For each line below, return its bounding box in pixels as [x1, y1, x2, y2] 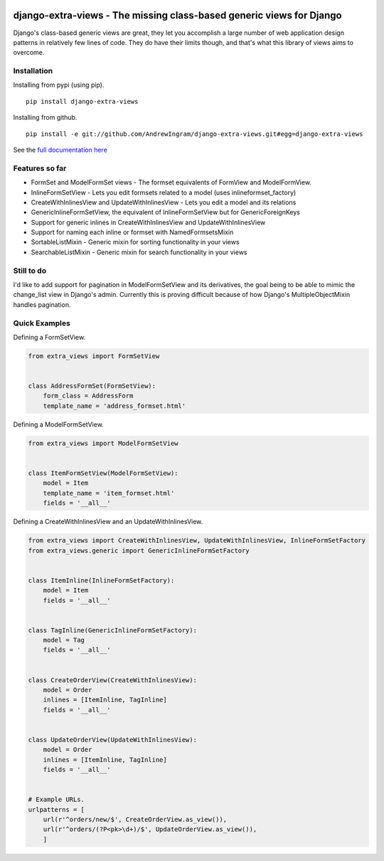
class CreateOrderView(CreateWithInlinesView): [28, 676, 197, 684]
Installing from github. [13, 113, 78, 122]
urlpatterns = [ [28, 805, 85, 813]
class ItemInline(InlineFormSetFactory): [28, 576, 175, 584]
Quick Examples [13, 318, 70, 328]
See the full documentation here [13, 146, 108, 154]
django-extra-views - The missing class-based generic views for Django [13, 9, 342, 21]
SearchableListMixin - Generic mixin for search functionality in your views [31, 248, 247, 256]
